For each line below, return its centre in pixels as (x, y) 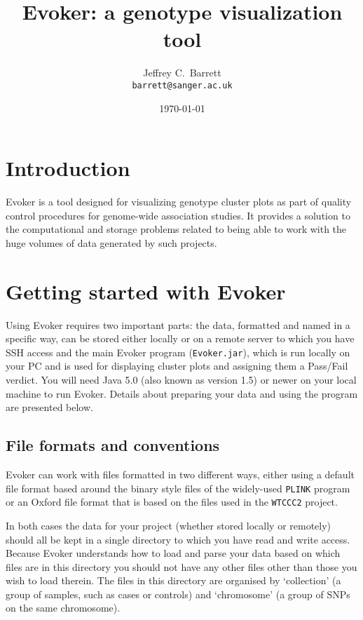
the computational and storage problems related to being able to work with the (176, 229)
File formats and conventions (113, 445)
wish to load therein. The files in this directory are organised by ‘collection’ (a (173, 580)
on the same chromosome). (63, 608)
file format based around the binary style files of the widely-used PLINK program (178, 488)
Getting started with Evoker (146, 291)
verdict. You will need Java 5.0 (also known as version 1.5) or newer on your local (181, 380)
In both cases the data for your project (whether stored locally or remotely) (169, 525)
